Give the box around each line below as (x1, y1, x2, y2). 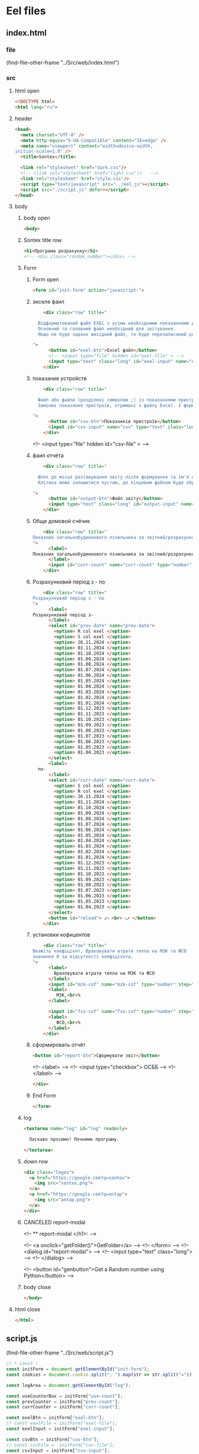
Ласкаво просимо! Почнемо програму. (28, 1136, 120, 1142)
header (14, 114, 33, 122)
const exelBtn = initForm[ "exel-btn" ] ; (6, 1415, 105, 1421)
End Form (32, 1092, 56, 1099)
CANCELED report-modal (23, 1219, 86, 1226)
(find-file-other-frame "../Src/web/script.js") (6, 1349, 114, 1356)
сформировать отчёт (32, 1041, 86, 1048)
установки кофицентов (32, 931, 91, 938)
